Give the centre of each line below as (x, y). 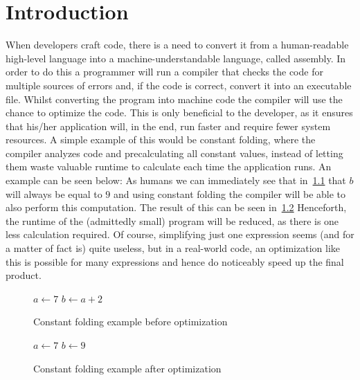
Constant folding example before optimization (130, 322)
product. (24, 275)
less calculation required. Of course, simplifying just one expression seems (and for (180, 234)
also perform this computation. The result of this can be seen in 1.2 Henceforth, (176, 207)
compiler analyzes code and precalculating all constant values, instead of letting (174, 153)
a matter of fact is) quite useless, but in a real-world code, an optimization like (173, 248)
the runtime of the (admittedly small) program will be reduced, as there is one (172, 220)
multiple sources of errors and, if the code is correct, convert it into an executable (179, 85)
